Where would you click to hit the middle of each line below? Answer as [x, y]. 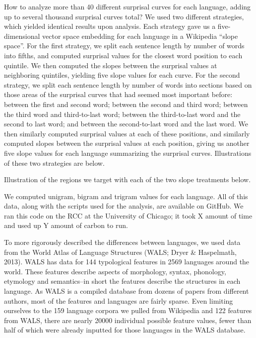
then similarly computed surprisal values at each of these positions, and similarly [127, 133]
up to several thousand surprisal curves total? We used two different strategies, [124, 16]
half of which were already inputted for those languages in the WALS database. [125, 330]
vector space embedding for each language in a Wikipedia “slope [140, 36]
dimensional [22, 36]
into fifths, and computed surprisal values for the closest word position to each [123, 55]
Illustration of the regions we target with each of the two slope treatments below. [128, 179]
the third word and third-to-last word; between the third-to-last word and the [122, 114]
